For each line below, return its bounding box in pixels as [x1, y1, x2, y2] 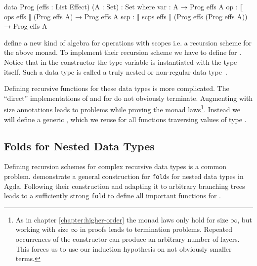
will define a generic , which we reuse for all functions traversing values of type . [4, 114, 247, 124]
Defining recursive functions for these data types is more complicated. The [4, 83, 229, 93]
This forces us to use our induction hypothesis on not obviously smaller [15, 243, 232, 254]
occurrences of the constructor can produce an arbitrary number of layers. [15, 234, 240, 244]
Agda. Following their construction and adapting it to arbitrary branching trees [4, 180, 245, 191]
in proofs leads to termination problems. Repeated [80, 224, 232, 234]
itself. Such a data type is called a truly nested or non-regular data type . [4, 66, 227, 77]
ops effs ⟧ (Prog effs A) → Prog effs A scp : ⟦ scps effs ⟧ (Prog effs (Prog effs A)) [4, 11, 248, 21]
